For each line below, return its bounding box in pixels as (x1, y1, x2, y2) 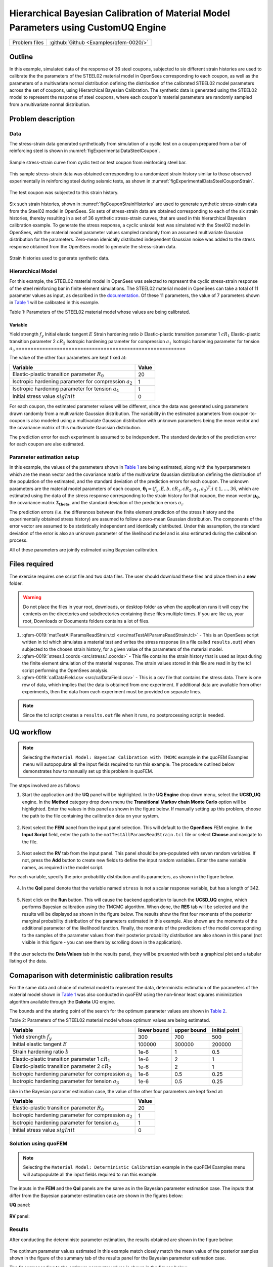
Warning (23, 594, 41, 601)
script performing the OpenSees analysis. (22, 667, 109, 674)
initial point (212, 1026, 240, 1033)
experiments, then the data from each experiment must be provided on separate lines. (22, 689, 202, 695)
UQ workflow (9, 728, 52, 736)
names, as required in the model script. (22, 864, 104, 870)
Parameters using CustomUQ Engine (9, 22, 166, 33)
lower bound (138, 1026, 169, 1033)
